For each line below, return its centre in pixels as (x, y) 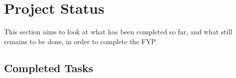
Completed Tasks (49, 67)
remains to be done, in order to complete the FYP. (81, 41)
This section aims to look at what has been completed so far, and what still (118, 32)
